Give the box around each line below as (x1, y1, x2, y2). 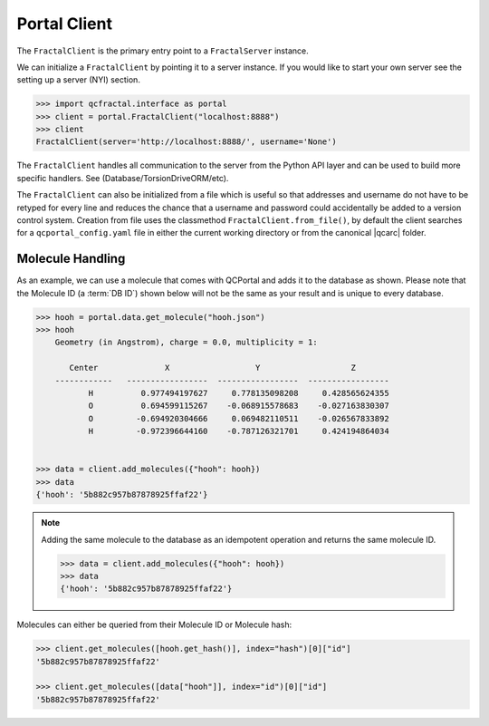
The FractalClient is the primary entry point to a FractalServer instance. (16, 45, 309, 56)
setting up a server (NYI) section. (16, 74, 140, 85)
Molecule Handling (16, 251, 126, 266)
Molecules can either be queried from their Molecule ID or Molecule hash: (16, 619, 292, 630)
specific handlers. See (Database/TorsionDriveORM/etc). (16, 172, 229, 183)
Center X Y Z (69, 363, 357, 373)
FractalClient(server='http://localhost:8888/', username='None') (35, 137, 337, 147)
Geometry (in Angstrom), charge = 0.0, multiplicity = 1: (54, 337, 318, 348)
